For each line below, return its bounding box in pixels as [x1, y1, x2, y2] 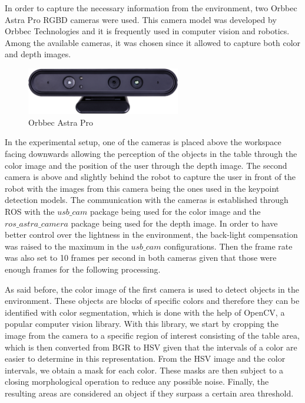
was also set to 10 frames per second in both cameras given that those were [5, 251, 277, 264]
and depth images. [5, 48, 71, 60]
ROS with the [5, 205, 55, 217]
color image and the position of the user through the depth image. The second [5, 159, 287, 171]
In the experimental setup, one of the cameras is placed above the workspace [5, 136, 281, 148]
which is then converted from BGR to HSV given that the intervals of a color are [5, 340, 297, 353]
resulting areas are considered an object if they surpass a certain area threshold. [5, 386, 294, 399]
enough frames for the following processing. [5, 263, 161, 275]
